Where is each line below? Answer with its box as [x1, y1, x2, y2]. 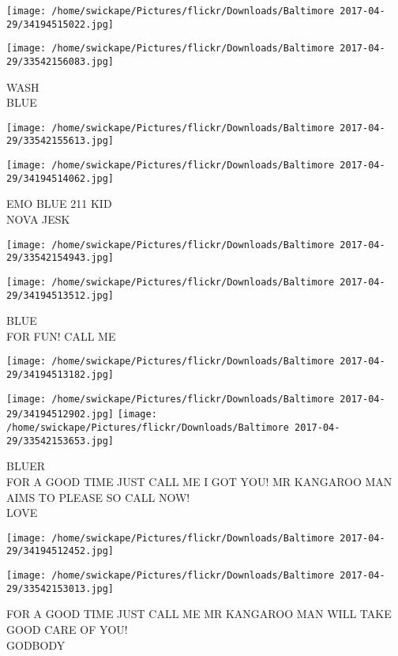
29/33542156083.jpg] [6, 55, 115, 67]
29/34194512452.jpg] [6, 545, 115, 557]
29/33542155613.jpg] [6, 135, 115, 147]
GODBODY [6, 636, 66, 653]
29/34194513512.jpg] [6, 289, 115, 301]
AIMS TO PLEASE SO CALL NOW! [6, 488, 190, 505]
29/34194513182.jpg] [6, 369, 115, 381]
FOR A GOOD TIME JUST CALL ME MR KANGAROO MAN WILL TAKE [6, 605, 392, 622]
